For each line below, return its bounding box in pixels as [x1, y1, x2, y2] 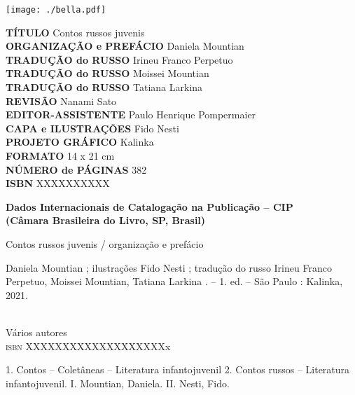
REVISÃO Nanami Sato [6, 93, 117, 108]
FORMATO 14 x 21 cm [6, 148, 115, 162]
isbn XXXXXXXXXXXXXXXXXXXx [6, 338, 171, 353]
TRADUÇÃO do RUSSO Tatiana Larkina [6, 80, 203, 95]
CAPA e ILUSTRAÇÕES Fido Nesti [6, 120, 179, 135]
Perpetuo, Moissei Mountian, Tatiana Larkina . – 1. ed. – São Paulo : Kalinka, [6, 274, 343, 289]
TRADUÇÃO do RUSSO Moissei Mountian [6, 66, 209, 81]
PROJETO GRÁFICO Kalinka [6, 134, 154, 149]
